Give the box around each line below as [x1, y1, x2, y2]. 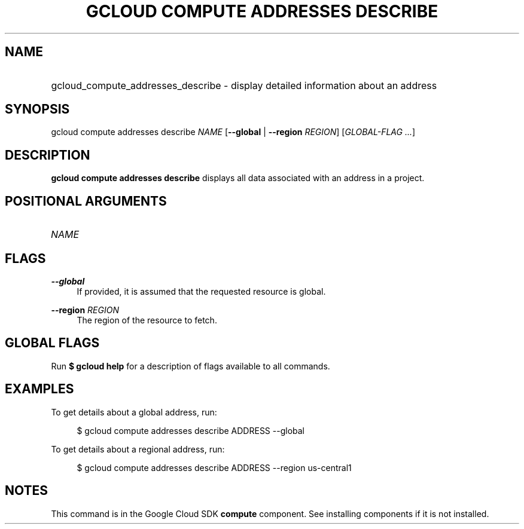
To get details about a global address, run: [51, 406, 217, 417]
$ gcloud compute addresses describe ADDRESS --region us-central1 [77, 462, 352, 473]
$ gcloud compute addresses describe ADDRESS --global [77, 425, 304, 436]
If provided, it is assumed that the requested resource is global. [77, 286, 326, 296]
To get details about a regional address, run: [51, 444, 225, 454]
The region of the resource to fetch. [77, 314, 217, 325]
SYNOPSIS [5, 102, 70, 117]
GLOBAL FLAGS [5, 335, 100, 351]
